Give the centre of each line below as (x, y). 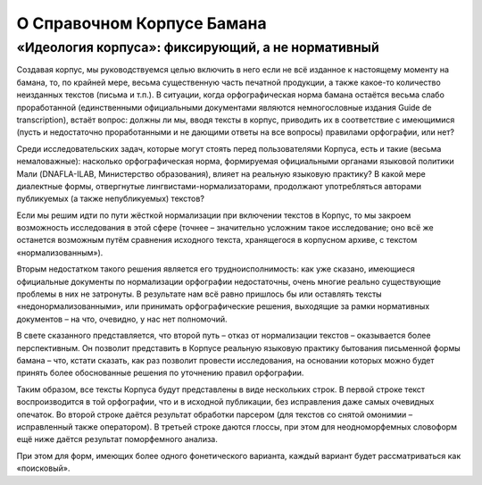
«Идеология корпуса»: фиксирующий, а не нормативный (198, 47)
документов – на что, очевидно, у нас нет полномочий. (122, 319)
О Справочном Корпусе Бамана (141, 23)
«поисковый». (43, 468)
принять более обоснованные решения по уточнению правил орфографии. (160, 373)
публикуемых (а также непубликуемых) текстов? (111, 199)
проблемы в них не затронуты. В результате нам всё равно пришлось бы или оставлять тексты (199, 294)
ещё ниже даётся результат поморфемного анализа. (117, 439)
